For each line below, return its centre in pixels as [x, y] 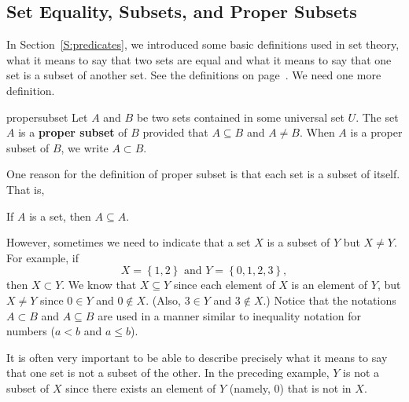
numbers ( [31, 331]
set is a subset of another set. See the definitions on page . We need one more [194, 75]
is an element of [330, 285]
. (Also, [163, 300]
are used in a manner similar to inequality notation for [229, 315]
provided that [175, 132]
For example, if [43, 257]
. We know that [99, 285]
